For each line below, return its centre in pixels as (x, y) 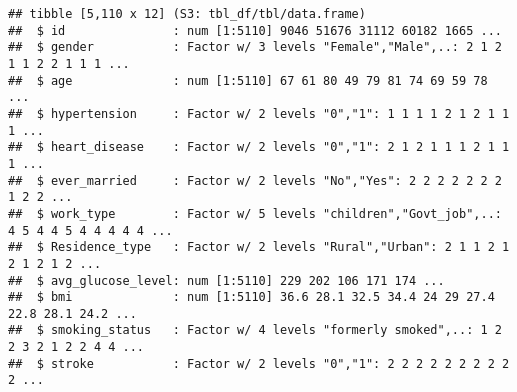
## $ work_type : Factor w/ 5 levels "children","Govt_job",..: (255, 213)
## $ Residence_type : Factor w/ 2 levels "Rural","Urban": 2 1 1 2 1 (259, 247)
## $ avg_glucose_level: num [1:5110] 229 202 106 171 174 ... (226, 280)
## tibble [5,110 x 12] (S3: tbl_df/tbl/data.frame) (187, 14)
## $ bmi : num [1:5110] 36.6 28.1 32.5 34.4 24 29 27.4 (251, 297)
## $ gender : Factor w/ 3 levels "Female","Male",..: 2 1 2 (255, 47)
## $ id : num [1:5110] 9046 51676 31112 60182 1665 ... (255, 30)
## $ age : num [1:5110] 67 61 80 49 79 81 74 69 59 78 (248, 80)
